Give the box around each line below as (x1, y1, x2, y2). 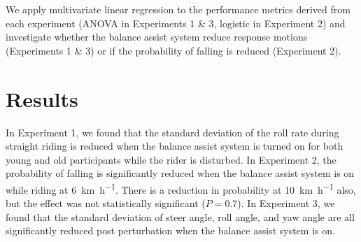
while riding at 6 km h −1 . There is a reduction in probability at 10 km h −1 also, (6, 180, 356, 197)
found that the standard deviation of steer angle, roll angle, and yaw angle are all (6, 209, 355, 224)
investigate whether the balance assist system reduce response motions (6, 29, 308, 44)
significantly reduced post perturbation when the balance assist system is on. (6, 223, 335, 238)
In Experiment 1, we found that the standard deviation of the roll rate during (6, 124, 339, 139)
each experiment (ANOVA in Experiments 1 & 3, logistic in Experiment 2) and (6, 15, 346, 30)
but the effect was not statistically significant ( (6, 196, 206, 211)
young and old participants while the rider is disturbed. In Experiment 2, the (6, 152, 337, 166)
